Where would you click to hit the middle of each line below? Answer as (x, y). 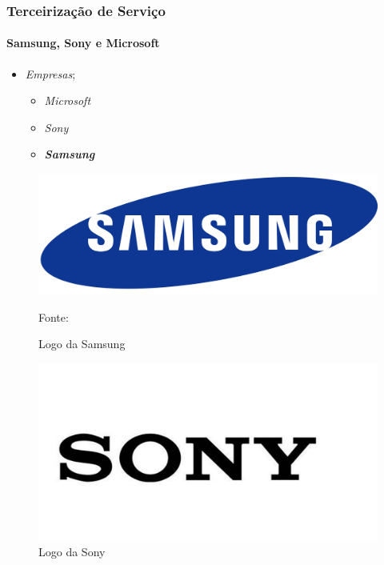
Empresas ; (50, 73)
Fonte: (54, 317)
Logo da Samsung (82, 344)
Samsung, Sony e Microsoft (83, 43)
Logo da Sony (72, 552)
